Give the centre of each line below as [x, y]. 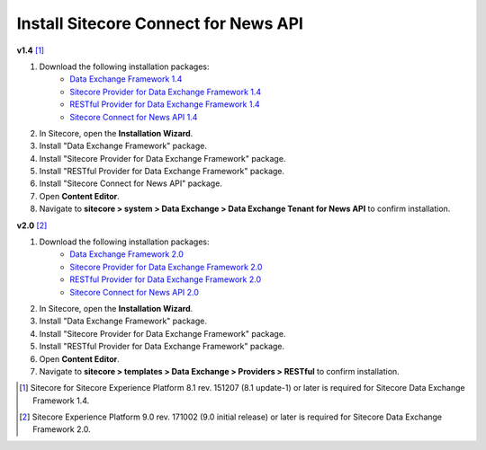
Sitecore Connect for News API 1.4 [134, 117]
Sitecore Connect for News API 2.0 [135, 292]
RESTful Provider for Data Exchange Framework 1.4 [165, 104]
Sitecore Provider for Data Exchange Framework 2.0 [166, 267]
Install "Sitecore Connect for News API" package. [130, 183]
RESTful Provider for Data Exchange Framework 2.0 [166, 279]
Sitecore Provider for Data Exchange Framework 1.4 [166, 92]
